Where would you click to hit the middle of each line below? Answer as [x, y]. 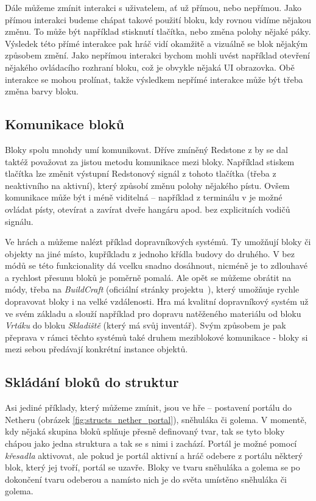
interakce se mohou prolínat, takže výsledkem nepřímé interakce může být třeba [154, 79]
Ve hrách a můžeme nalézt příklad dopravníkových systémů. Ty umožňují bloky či [158, 242]
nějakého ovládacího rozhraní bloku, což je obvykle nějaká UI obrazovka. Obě [150, 67]
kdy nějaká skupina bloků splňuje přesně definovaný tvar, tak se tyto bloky [145, 431]
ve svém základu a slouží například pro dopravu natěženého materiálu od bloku [153, 313]
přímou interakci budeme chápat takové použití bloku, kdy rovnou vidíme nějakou [158, 19]
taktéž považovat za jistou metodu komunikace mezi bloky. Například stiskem [150, 161]
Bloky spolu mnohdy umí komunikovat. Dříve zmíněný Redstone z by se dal [146, 149]
